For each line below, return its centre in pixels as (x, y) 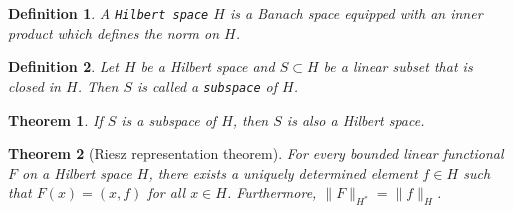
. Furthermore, (271, 192)
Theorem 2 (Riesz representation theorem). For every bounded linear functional (256, 153)
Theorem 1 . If (55, 119)
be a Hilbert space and (207, 66)
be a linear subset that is (398, 66)
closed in (34, 85)
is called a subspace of (207, 85)
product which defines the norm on (114, 32)
